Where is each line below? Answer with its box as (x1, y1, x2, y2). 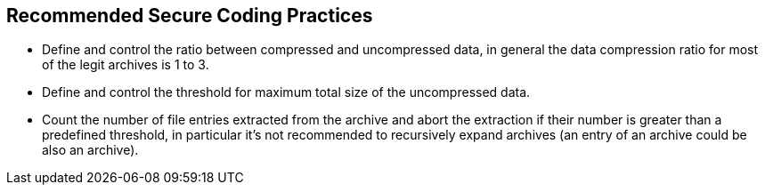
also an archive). (42, 142, 139, 158)
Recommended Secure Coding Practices (6, 4, 373, 27)
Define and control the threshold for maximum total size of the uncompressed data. (42, 84, 531, 100)
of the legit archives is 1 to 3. (42, 57, 209, 73)
